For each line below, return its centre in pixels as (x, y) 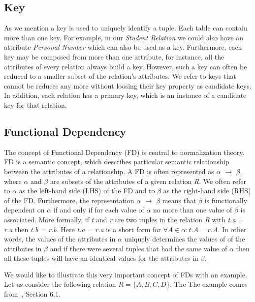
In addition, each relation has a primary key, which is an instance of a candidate (125, 95)
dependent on (24, 210)
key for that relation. (35, 105)
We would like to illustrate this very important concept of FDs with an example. (126, 274)
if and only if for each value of (99, 210)
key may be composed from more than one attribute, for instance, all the (114, 56)
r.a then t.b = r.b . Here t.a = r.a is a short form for (82, 229)
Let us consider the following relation (60, 284)
